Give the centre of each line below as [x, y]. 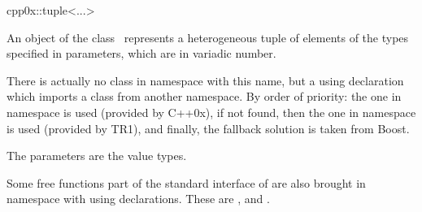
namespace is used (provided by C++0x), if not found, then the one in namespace [211, 112]
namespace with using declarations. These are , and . [138, 199]
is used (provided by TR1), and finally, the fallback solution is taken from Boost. [208, 128]
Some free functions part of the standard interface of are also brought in [186, 182]
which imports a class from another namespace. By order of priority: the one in [204, 96]
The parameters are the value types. [97, 156]
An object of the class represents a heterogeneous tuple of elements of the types [208, 37]
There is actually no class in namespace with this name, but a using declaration [205, 80]
